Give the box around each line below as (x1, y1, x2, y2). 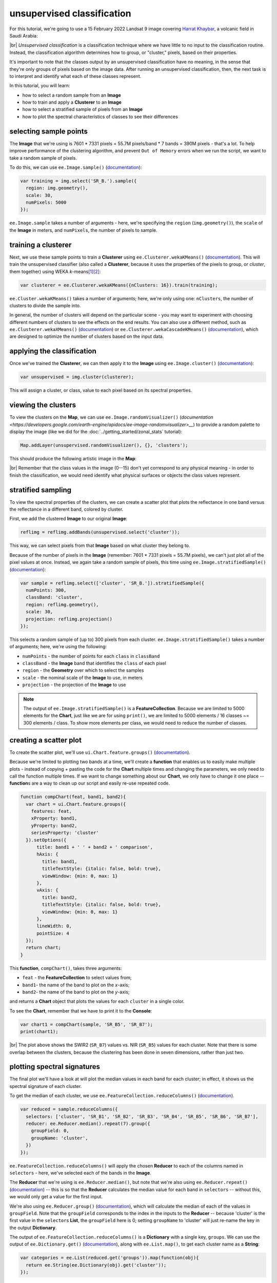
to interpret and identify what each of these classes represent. (9, 73, 142, 79)
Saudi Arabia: (9, 32, 38, 38)
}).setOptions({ (26, 837, 67, 843)
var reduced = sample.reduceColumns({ (20, 1106, 118, 1112)
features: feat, (31, 808, 72, 814)
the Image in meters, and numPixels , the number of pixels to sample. (9, 227, 157, 233)
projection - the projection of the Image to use (22, 682, 126, 688)
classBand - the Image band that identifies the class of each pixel (22, 660, 166, 667)
